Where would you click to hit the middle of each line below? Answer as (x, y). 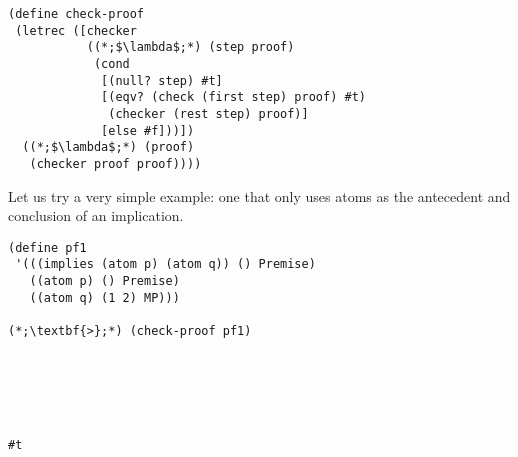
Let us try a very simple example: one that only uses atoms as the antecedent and (259, 195)
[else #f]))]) (148, 130)
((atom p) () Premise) (104, 281)
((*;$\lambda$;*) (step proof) (190, 47)
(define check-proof (76, 14)
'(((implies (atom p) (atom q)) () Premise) (165, 264)
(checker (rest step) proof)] (208, 113)
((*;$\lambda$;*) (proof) (108, 147)
